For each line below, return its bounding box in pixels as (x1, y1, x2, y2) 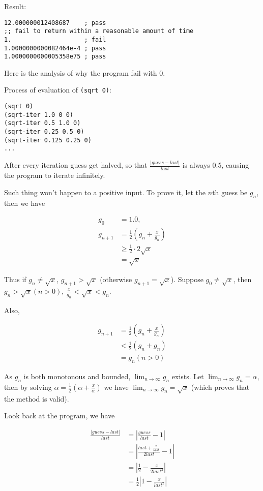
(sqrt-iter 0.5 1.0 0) (4, 119, 81, 127)
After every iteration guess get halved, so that (4, 160, 148, 170)
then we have (4, 197, 45, 208)
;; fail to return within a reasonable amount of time (4, 27, 194, 35)
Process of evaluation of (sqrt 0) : (4, 84, 111, 95)
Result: (4, 1, 26, 11)
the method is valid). (4, 393, 69, 404)
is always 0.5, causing (182, 160, 249, 170)
